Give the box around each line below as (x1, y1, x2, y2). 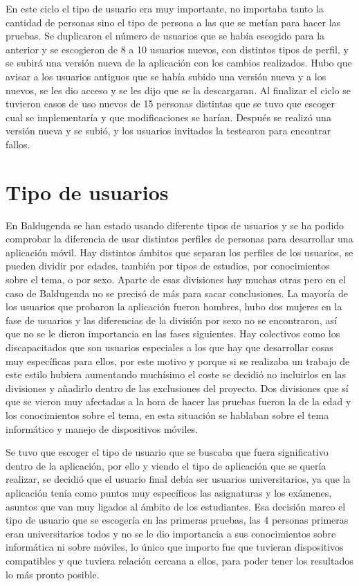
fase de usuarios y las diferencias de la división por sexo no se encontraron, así (6, 312, 337, 327)
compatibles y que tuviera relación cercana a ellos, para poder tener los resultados (6, 553, 353, 567)
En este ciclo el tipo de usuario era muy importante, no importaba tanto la (6, 1, 324, 15)
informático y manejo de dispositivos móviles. (6, 421, 199, 436)
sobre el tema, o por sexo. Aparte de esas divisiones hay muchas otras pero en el (6, 272, 346, 287)
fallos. (6, 136, 30, 151)
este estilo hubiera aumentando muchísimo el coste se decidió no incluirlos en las (6, 367, 347, 382)
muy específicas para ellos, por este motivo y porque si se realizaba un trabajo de (6, 353, 350, 368)
